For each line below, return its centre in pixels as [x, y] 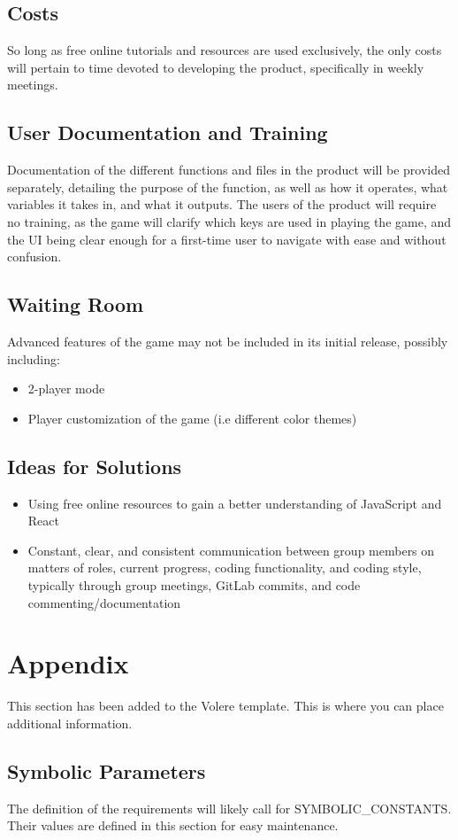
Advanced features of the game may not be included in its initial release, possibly [228, 341]
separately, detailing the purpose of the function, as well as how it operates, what [228, 187]
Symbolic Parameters [107, 770]
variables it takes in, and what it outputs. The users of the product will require [222, 204]
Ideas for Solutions [95, 466]
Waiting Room [76, 304]
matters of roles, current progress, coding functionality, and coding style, [225, 568]
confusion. [34, 257]
